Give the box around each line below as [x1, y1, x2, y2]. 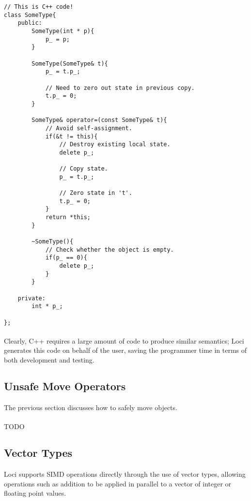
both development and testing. [4, 355, 94, 365]
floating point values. [4, 488, 66, 498]
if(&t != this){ [45, 133, 98, 140]
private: [17, 294, 46, 302]
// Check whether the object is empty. [45, 246, 174, 253]
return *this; [45, 214, 91, 221]
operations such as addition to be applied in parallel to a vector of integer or [4, 478, 232, 488]
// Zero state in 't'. [59, 190, 132, 197]
